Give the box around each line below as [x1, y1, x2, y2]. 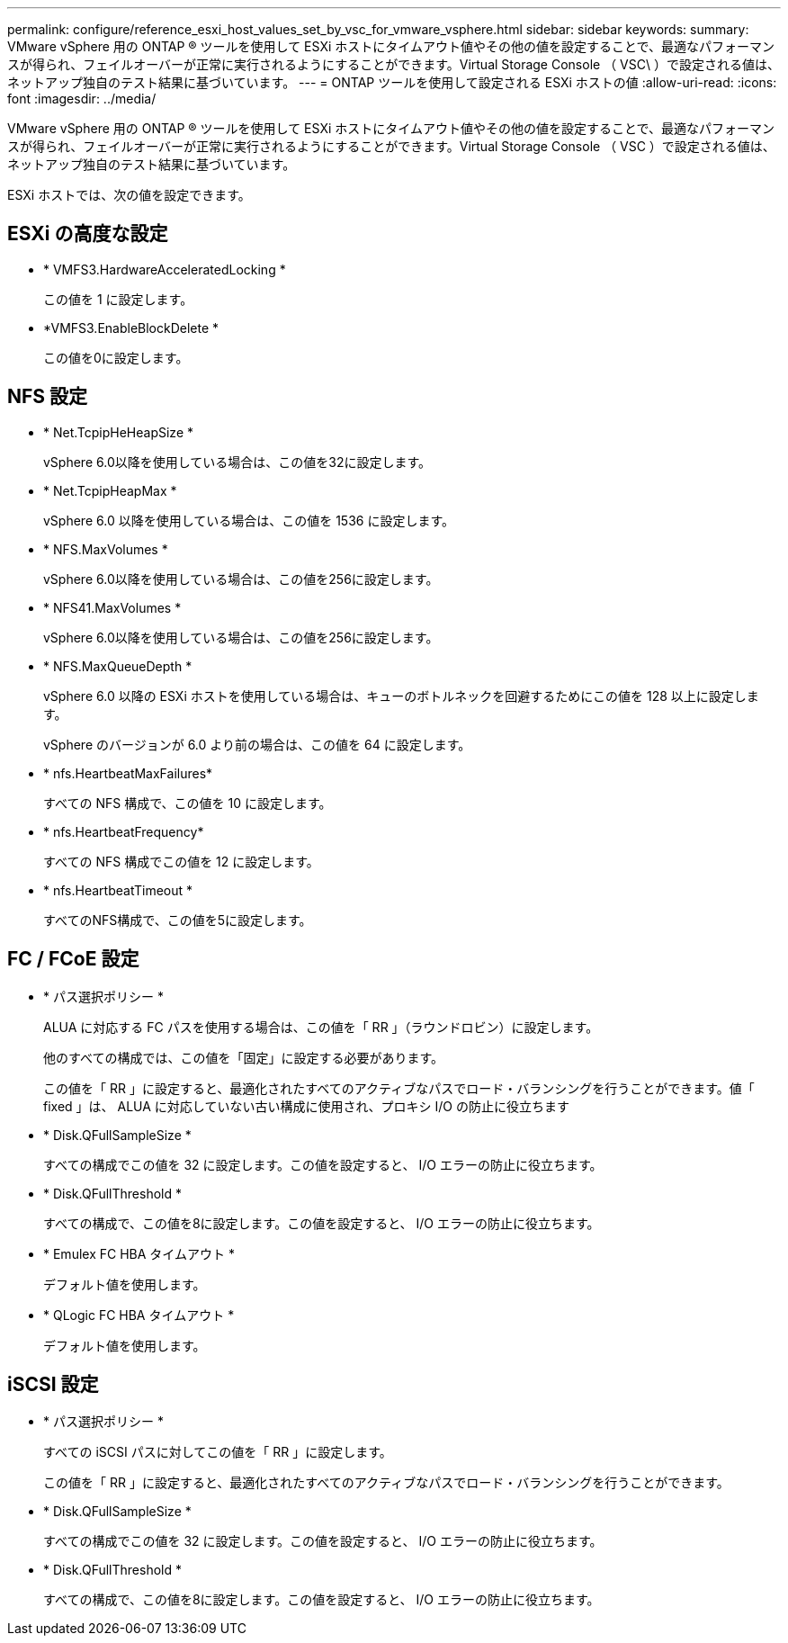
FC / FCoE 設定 [7, 947, 139, 971]
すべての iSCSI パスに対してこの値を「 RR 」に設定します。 [43, 1444, 392, 1460]
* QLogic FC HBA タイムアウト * [43, 1306, 235, 1323]
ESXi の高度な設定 [7, 222, 168, 246]
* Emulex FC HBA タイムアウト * [43, 1245, 235, 1261]
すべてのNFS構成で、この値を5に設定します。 [43, 911, 312, 928]
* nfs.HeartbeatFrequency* [43, 823, 204, 839]
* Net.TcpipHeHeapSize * [43, 424, 193, 440]
